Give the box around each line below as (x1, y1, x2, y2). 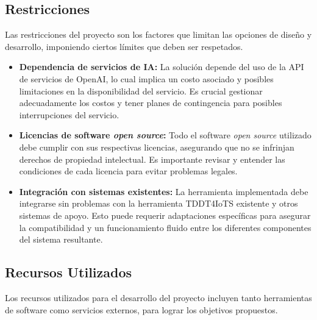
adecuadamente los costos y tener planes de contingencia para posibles (19, 96, 282, 109)
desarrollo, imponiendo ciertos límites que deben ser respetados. (5, 40, 243, 52)
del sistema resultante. (19, 233, 103, 246)
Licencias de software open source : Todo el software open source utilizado (19, 129, 312, 141)
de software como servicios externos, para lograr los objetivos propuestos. (5, 303, 278, 316)
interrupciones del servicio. (19, 108, 119, 121)
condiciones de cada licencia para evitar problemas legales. (19, 165, 238, 177)
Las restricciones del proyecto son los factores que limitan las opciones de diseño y (5, 28, 312, 41)
